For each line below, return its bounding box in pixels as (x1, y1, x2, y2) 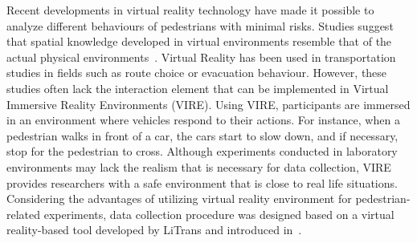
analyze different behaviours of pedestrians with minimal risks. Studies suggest (6, 17, 394, 34)
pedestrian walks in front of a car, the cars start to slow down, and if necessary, (6, 127, 399, 144)
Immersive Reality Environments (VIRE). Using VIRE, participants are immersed (6, 95, 411, 112)
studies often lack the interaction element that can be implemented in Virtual (6, 79, 389, 96)
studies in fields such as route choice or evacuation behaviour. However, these (6, 64, 387, 81)
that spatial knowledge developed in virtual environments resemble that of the (6, 33, 392, 50)
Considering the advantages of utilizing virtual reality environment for (6, 190, 352, 207)
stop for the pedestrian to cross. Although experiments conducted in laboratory (6, 143, 398, 160)
